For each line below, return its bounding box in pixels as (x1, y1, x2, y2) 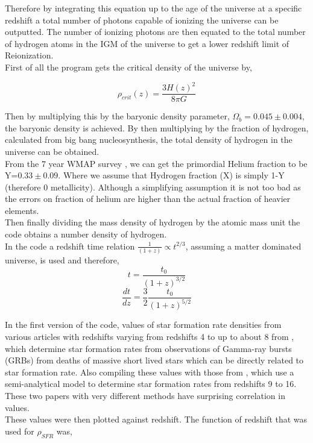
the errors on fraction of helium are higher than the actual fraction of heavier (5, 192, 291, 205)
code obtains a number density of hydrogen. (5, 228, 167, 240)
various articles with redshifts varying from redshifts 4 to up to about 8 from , (5, 330, 294, 342)
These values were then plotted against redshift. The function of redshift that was (5, 413, 308, 426)
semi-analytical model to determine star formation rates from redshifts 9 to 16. (5, 377, 297, 390)
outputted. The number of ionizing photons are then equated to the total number (5, 25, 306, 38)
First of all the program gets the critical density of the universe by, (5, 60, 252, 73)
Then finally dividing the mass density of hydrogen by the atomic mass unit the (5, 216, 300, 228)
